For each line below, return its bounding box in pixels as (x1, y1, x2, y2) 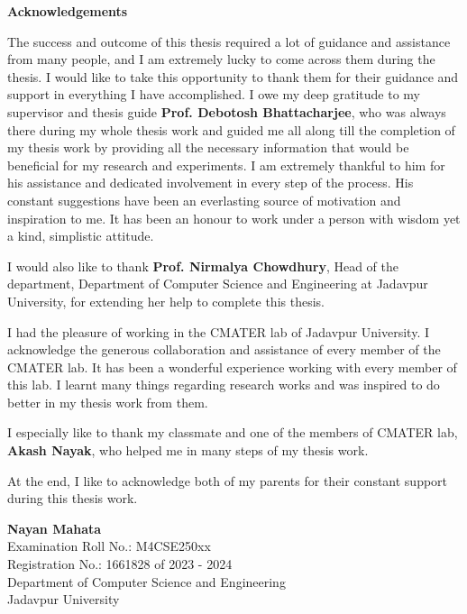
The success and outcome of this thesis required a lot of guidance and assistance (7, 32, 451, 50)
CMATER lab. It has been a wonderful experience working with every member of (7, 357, 457, 376)
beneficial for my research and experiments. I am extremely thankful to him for (7, 155, 445, 174)
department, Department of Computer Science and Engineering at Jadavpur (7, 274, 428, 293)
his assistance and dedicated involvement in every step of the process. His (7, 173, 414, 192)
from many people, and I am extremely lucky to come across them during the (7, 50, 435, 69)
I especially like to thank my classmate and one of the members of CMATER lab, (7, 423, 458, 442)
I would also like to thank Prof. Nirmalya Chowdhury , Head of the (7, 256, 398, 275)
